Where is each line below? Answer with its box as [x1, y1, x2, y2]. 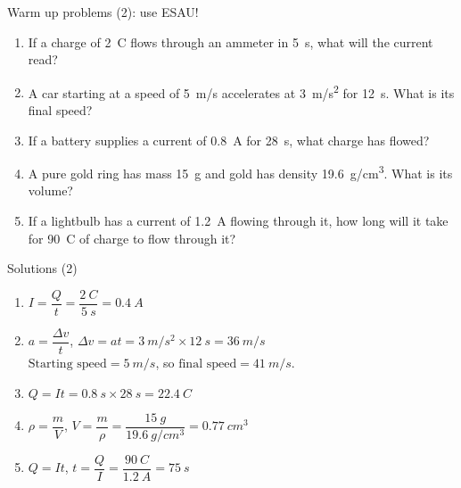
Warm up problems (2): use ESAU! [7, 3, 199, 21]
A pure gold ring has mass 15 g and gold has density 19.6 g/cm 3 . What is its [28, 161, 453, 182]
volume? [28, 181, 73, 200]
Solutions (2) [7, 259, 78, 277]
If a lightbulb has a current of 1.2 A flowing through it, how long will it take [28, 211, 449, 230]
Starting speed [28, 357, 107, 370]
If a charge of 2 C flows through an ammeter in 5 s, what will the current [28, 32, 433, 51]
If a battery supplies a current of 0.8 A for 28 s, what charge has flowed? [28, 130, 430, 149]
